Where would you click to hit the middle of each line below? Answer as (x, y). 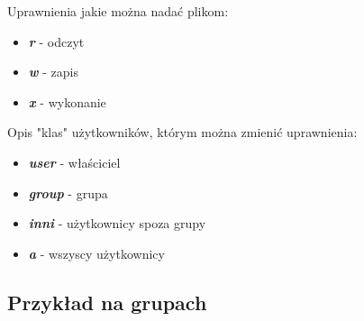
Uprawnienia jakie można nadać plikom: (118, 11)
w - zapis (53, 72)
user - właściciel (74, 162)
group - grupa (68, 193)
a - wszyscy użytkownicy (96, 253)
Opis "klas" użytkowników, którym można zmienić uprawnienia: (182, 132)
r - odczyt (56, 41)
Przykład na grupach (107, 302)
